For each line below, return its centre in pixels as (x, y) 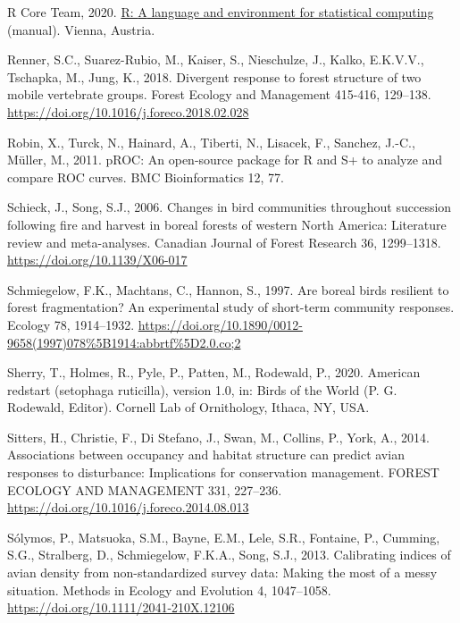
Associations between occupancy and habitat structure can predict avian (206, 455)
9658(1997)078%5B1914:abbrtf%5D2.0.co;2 (124, 342)
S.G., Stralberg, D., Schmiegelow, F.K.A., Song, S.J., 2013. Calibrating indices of (229, 555)
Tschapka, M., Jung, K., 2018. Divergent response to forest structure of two (214, 76)
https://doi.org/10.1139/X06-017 (97, 260)
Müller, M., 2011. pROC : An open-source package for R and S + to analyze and (225, 160)
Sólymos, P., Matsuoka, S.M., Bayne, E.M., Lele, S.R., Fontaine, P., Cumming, (224, 537)
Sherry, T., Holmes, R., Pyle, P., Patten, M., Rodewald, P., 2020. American (214, 372)
